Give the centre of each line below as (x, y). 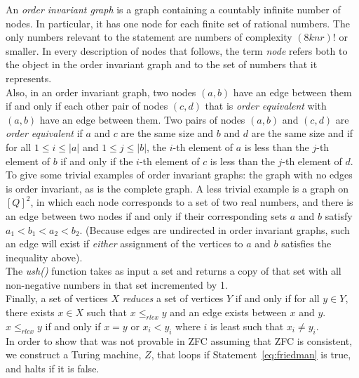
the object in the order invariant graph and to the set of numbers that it (162, 64)
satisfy (339, 215)
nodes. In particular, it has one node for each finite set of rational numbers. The (178, 23)
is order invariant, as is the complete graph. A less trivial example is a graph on (177, 188)
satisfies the (306, 243)
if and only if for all (277, 298)
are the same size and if (302, 133)
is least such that (247, 326)
